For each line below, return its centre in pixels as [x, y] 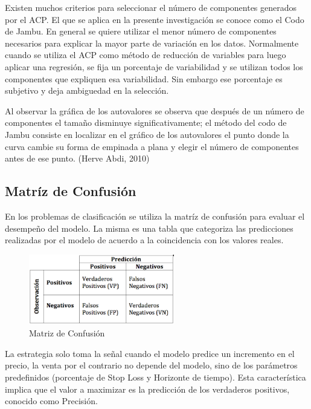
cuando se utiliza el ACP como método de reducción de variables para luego [146, 55]
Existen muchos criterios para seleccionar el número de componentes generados [151, 7]
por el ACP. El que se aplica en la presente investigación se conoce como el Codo [155, 19]
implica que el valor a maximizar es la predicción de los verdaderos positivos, [147, 389]
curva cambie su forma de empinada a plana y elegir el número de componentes [152, 146]
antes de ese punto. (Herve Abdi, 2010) [77, 158]
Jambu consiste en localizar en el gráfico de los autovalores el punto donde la [147, 134]
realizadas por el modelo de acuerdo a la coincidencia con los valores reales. [144, 240]
